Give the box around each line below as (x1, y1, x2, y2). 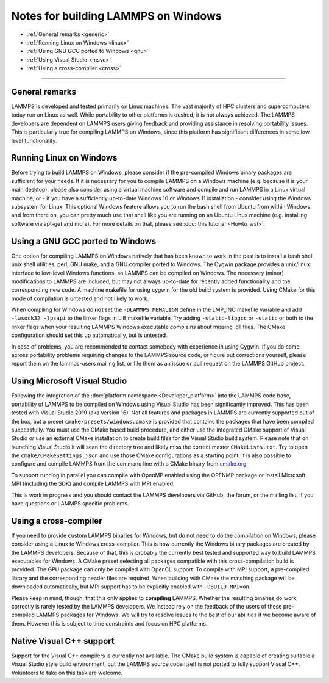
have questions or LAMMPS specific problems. (11, 500, 129, 507)
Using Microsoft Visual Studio (11, 376, 127, 386)
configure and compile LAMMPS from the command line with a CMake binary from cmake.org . (11, 460, 248, 468)
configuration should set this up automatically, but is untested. (11, 331, 168, 339)
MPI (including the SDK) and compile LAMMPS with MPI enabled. (11, 480, 175, 488)
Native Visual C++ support (11, 635, 115, 646)
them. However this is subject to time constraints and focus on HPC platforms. (11, 620, 208, 627)
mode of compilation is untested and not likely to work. (11, 295, 149, 302)
